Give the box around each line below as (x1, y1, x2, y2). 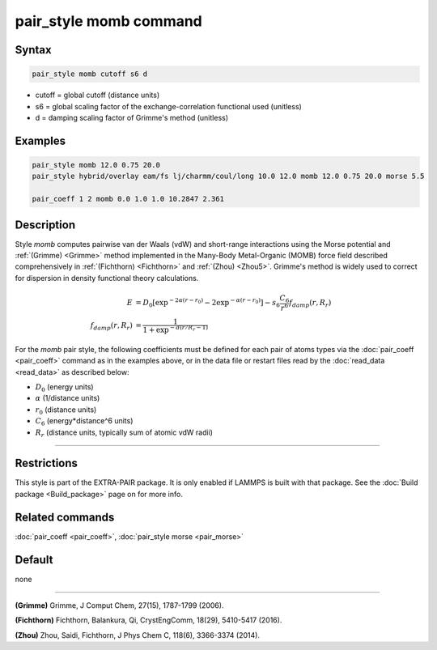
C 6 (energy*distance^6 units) (35, 416, 134, 427)
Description (15, 218, 76, 232)
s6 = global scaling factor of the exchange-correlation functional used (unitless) (35, 101, 303, 111)
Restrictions (15, 457, 78, 470)
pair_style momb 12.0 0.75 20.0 (32, 160, 161, 169)
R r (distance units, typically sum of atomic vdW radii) (35, 427, 214, 439)
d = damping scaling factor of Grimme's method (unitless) (35, 113, 229, 122)
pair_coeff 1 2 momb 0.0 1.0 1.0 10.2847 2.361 (32, 194, 224, 204)
